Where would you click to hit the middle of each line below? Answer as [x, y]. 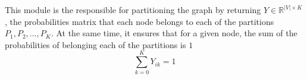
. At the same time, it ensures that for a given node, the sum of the [174, 33]
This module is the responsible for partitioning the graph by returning [133, 10]
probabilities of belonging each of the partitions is [95, 44]
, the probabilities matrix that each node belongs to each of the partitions [140, 21]
